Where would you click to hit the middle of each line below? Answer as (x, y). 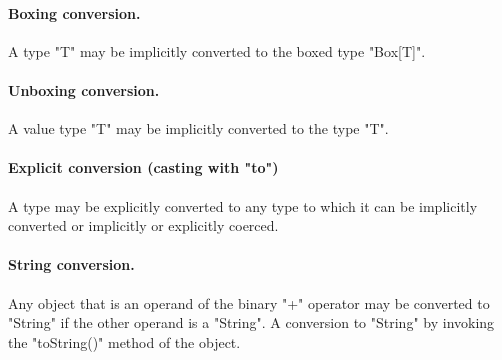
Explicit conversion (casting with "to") (143, 167)
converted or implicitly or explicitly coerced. (143, 225)
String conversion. (71, 264)
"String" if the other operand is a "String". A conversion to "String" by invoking (251, 322)
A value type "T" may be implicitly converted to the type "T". (198, 128)
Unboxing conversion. (84, 89)
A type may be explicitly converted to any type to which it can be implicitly (243, 205)
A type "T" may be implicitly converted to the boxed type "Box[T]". (217, 50)
